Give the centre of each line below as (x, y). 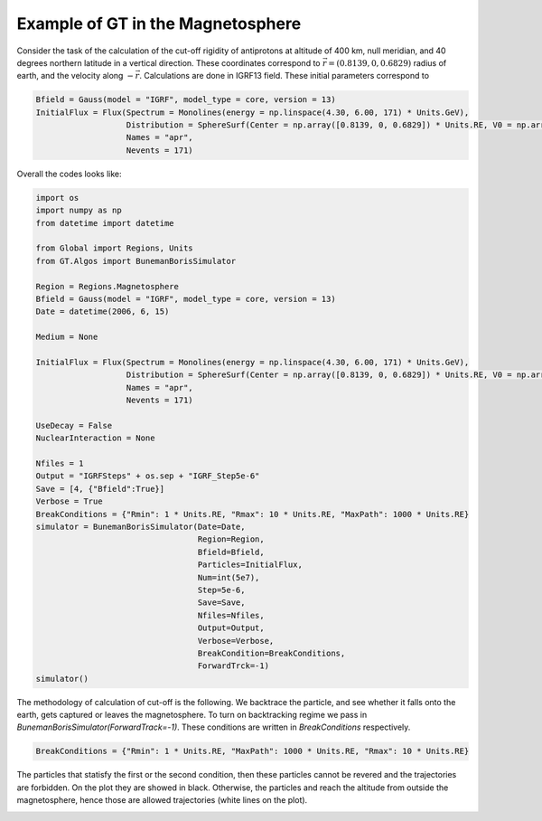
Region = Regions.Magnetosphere (107, 286)
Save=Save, (221, 603)
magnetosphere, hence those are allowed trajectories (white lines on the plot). (162, 800)
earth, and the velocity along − (75, 76)
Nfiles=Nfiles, (231, 615)
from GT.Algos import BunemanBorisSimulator (136, 261)
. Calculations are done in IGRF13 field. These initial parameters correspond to (284, 76)
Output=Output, (231, 628)
